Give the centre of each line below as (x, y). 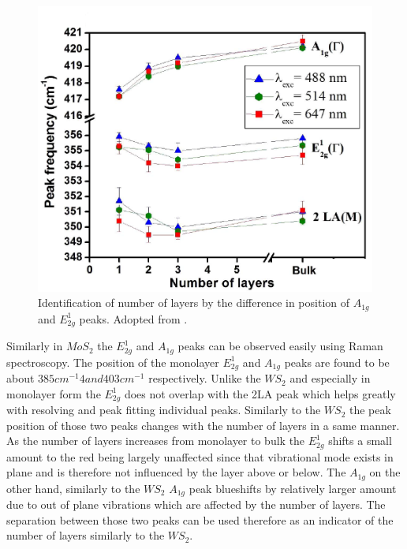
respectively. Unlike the (205, 378)
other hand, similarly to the (73, 488)
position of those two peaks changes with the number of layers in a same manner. (203, 425)
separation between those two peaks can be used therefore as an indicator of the (200, 519)
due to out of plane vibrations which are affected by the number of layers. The (196, 504)
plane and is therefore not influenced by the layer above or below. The (176, 472)
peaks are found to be (337, 362)
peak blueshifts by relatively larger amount (293, 488)
